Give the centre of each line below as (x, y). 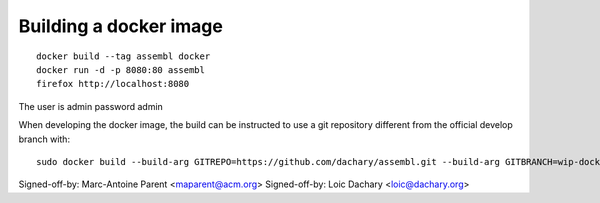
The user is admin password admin (91, 106)
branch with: (44, 139)
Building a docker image (121, 26)
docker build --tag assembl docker (123, 56)
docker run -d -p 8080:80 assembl (120, 69)
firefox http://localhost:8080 (113, 84)
